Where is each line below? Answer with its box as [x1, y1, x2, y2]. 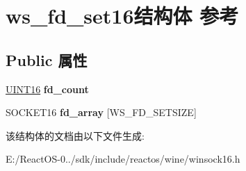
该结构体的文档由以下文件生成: [6, 128, 145, 142]
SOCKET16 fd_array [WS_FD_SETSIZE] [6, 105, 197, 120]
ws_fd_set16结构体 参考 [6, 1, 239, 30]
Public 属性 [6, 49, 88, 70]
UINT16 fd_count [6, 81, 89, 96]
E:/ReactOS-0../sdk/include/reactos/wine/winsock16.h [6, 152, 240, 166]
